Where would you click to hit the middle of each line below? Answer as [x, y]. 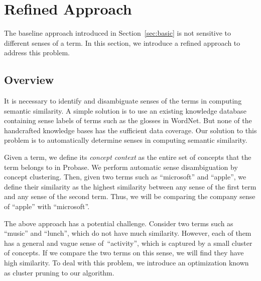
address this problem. [37, 53]
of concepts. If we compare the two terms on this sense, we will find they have [124, 253]
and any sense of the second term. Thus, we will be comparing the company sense [130, 196]
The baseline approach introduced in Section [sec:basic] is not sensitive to [118, 33]
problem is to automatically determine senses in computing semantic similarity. [126, 140]
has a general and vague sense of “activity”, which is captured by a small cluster [128, 243]
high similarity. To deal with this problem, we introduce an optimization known [126, 263]
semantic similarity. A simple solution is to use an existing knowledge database [125, 110]
